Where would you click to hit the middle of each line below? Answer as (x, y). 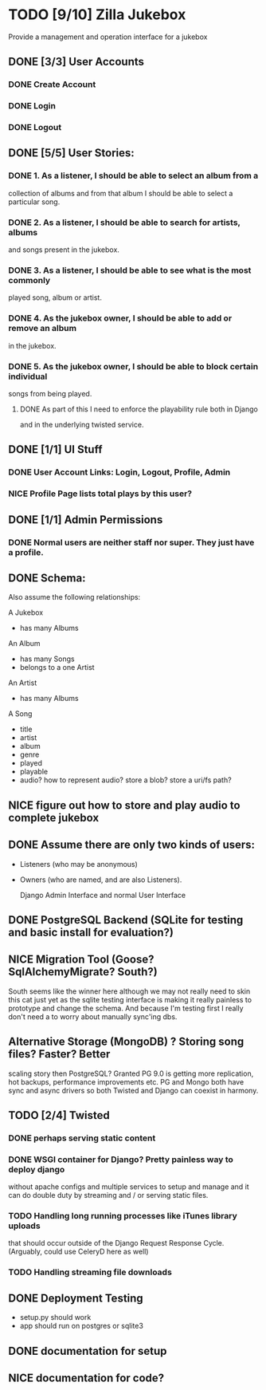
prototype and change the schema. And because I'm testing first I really (126, 1008)
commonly (29, 280)
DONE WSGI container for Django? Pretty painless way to (121, 1160)
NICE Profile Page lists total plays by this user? (100, 494)
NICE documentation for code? (86, 1378)
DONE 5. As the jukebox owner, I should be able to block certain (133, 366)
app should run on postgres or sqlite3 (81, 1326)
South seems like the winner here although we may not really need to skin (129, 991)
